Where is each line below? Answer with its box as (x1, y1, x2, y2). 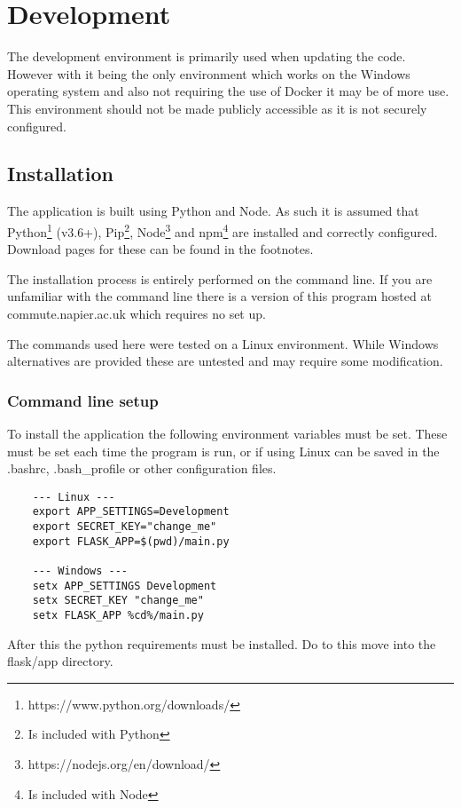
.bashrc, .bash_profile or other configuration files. (7, 459, 277, 478)
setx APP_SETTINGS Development (32, 579, 217, 592)
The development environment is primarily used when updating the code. (7, 47, 406, 66)
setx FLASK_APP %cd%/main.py (32, 608, 204, 622)
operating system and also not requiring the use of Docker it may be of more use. (7, 82, 449, 100)
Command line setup (7, 389, 159, 411)
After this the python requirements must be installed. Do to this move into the (7, 634, 436, 653)
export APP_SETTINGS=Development (32, 505, 230, 519)
